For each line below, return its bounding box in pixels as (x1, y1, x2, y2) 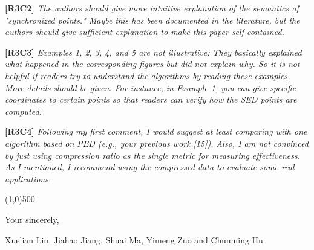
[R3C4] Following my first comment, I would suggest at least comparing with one (5, 125, 307, 138)
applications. (5, 172, 51, 185)
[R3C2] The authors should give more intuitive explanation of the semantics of (5, 2, 299, 14)
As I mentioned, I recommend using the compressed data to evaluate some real (5, 161, 295, 173)
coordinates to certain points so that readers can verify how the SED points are (5, 93, 297, 106)
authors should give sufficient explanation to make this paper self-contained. (5, 25, 284, 38)
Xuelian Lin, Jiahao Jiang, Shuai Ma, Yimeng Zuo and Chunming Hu (5, 233, 263, 246)
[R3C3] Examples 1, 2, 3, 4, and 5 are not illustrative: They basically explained (5, 45, 302, 58)
